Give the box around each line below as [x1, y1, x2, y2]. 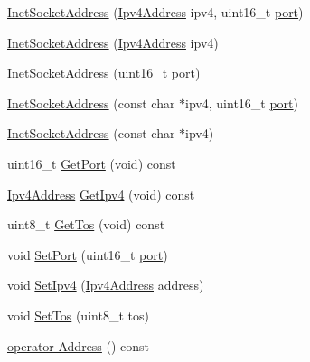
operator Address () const [7, 336, 150, 355]
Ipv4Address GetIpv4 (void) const [7, 184, 195, 203]
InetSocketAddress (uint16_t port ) [7, 63, 201, 82]
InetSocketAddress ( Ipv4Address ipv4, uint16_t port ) [7, 3, 304, 21]
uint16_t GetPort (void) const [7, 153, 176, 172]
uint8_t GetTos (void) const [7, 215, 165, 234]
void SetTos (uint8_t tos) [7, 305, 149, 324]
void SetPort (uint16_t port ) [7, 245, 168, 264]
